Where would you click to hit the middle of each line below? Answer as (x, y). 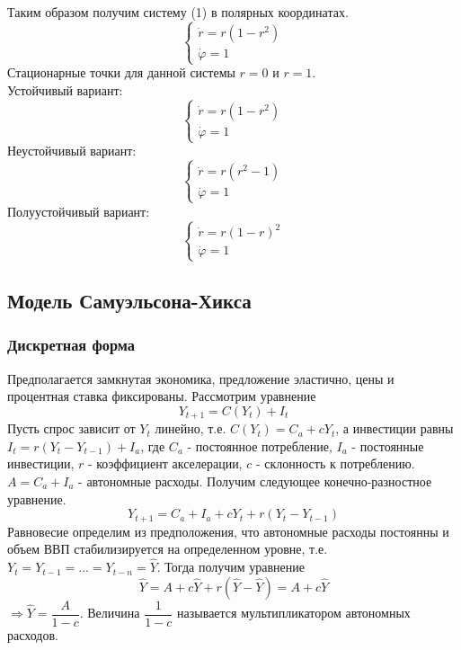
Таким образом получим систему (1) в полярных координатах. (178, 12)
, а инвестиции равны (395, 428)
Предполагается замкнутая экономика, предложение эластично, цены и (201, 378)
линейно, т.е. (191, 428)
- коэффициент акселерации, (165, 463)
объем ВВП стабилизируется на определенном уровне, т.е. (168, 549)
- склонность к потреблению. (335, 463)
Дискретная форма (71, 345)
